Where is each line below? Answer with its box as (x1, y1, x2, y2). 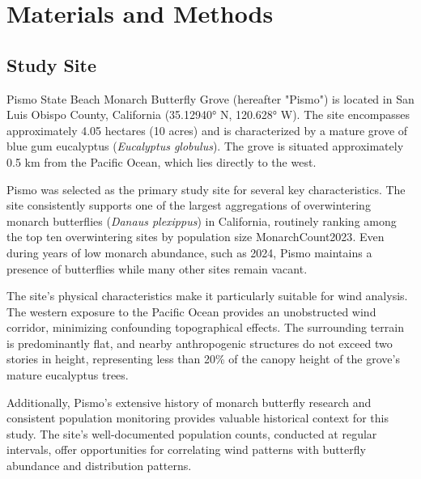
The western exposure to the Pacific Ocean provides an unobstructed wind (6, 303, 376, 320)
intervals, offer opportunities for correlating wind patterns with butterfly (6, 441, 366, 458)
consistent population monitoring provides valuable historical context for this (6, 409, 389, 426)
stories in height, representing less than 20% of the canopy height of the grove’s (6, 350, 400, 367)
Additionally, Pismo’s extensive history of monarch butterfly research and (6, 393, 372, 410)
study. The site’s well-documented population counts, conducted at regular (6, 425, 377, 442)
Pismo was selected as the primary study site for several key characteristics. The (6, 180, 406, 197)
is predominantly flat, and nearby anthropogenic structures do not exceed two (6, 334, 393, 351)
